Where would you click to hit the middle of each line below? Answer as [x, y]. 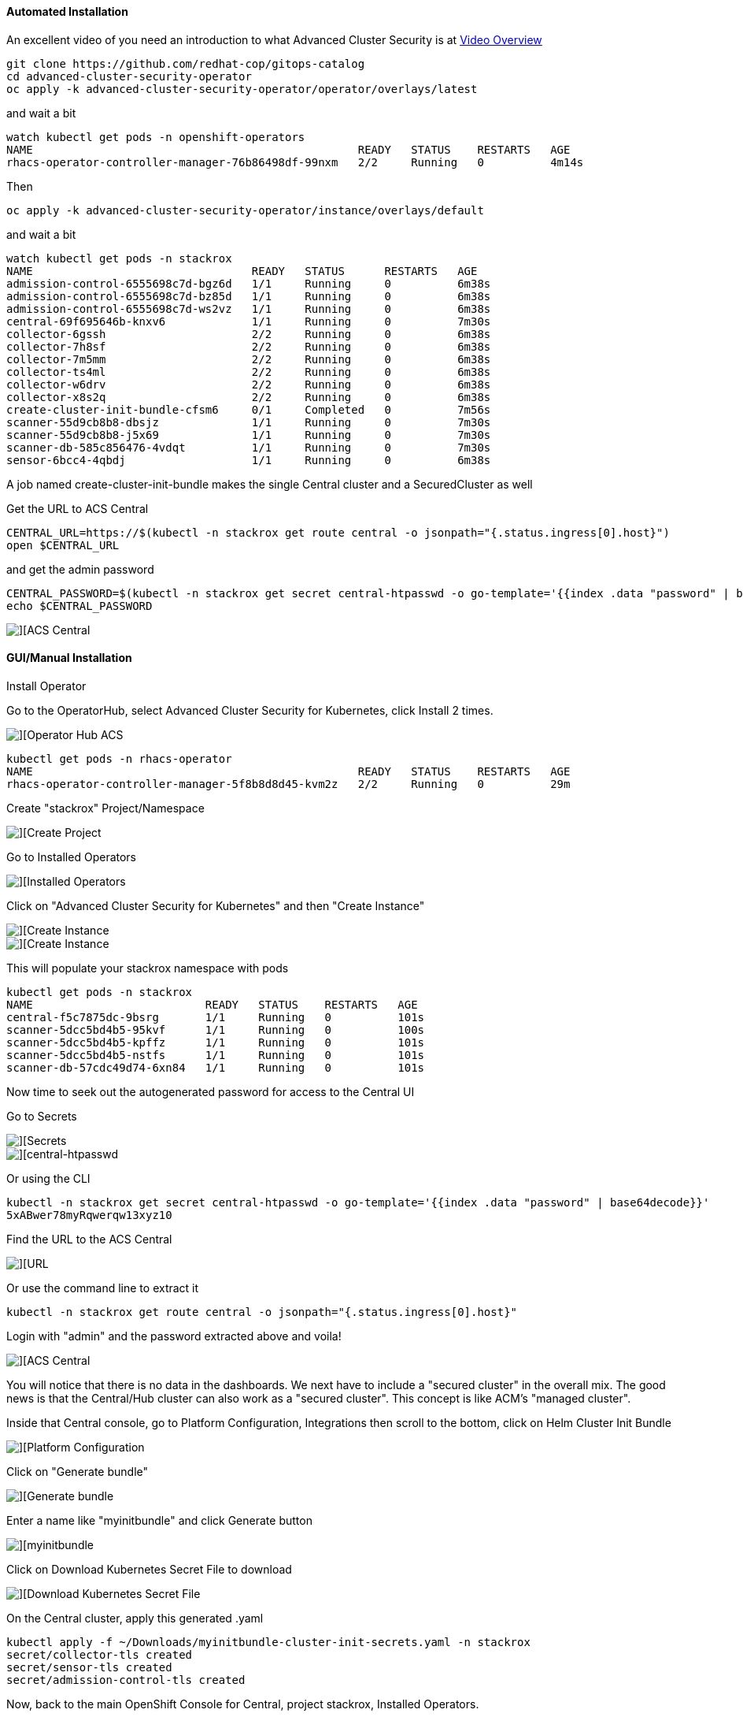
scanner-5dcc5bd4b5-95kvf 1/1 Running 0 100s [216, 1029]
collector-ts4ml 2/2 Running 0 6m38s [249, 372]
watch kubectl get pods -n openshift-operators [156, 137]
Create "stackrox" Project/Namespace [105, 808]
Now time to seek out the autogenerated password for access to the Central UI [211, 1091]
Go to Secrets [42, 1116]
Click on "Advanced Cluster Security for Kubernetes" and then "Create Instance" [216, 905]
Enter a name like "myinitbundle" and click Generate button [159, 1520]
